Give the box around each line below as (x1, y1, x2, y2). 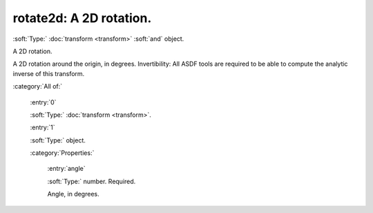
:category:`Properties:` (30, 149, 95, 157)
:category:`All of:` (12, 82, 63, 91)
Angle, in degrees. (47, 190, 99, 198)
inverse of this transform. (12, 69, 85, 77)
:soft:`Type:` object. (30, 136, 86, 145)
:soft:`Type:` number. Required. (47, 177, 136, 185)
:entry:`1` (30, 123, 55, 131)
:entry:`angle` (47, 165, 86, 173)
